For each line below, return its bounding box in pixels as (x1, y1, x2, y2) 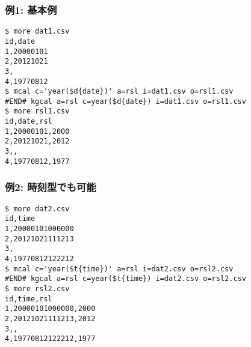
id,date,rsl (5, 117, 52, 126)
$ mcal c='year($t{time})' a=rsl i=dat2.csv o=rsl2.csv (5, 264, 234, 273)
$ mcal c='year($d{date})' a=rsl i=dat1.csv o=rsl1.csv (5, 87, 234, 96)
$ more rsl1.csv (5, 107, 70, 116)
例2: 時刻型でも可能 (5, 180, 96, 195)
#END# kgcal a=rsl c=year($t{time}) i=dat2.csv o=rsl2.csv (5, 274, 246, 283)
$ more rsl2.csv (5, 284, 70, 293)
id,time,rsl (5, 294, 52, 303)
